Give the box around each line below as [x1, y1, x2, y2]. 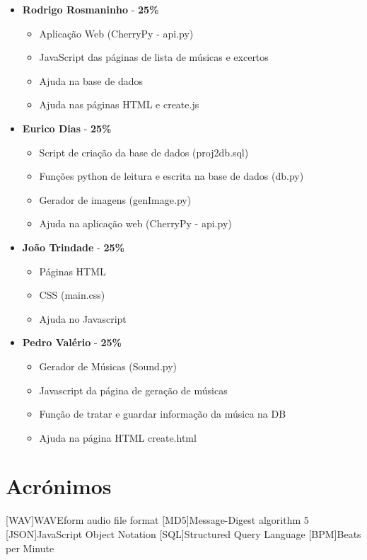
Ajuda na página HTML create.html [39, 430, 197, 445]
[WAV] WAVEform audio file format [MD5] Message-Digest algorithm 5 [6, 513, 309, 527]
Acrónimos [6, 472, 112, 501]
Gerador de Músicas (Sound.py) [39, 358, 177, 373]
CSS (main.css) [39, 287, 105, 302]
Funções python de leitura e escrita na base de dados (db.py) [39, 168, 304, 183]
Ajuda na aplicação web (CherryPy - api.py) [39, 216, 232, 231]
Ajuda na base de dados [39, 73, 143, 88]
